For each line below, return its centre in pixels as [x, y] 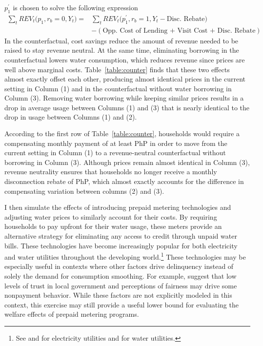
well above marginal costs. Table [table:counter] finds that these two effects [117, 69]
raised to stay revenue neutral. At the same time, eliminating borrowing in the [122, 50]
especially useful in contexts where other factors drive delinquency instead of [119, 266]
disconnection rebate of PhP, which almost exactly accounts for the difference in [124, 181]
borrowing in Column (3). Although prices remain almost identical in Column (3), [127, 162]
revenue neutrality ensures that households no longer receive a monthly [111, 172]
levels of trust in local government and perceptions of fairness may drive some [121, 285]
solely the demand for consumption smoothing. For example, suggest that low [121, 276]
